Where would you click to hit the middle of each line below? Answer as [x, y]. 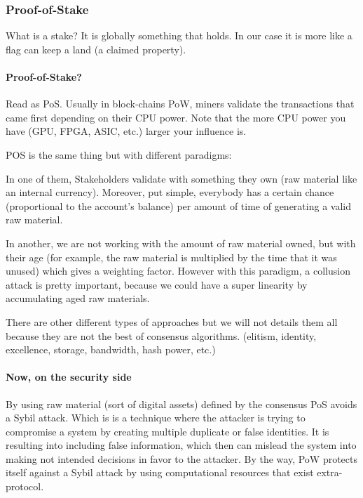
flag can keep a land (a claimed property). [96, 49]
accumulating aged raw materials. [78, 298]
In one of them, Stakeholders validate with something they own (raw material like [181, 178]
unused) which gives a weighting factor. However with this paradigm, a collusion [178, 271]
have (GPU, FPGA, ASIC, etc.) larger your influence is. [126, 131]
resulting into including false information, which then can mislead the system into [181, 445]
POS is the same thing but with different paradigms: [119, 154]
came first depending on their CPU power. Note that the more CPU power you [176, 117]
